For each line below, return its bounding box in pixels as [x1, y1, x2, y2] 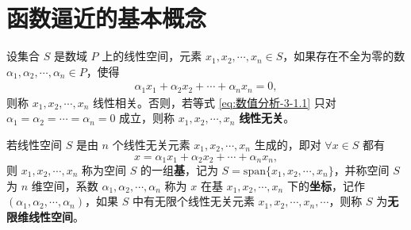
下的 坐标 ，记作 [286, 177, 365, 194]
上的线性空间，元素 [102, 48, 202, 64]
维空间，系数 [31, 177, 98, 194]
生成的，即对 [254, 136, 321, 152]
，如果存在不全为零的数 [282, 48, 405, 64]
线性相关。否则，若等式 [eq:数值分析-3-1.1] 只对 [93, 94, 336, 110]
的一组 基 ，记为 [140, 162, 218, 178]
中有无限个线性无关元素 [132, 193, 255, 209]
